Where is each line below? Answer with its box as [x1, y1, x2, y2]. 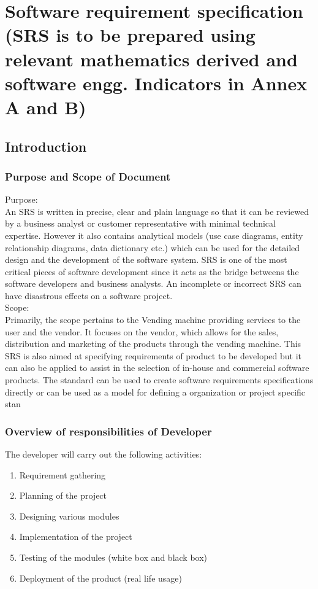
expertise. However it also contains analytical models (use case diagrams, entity [5, 228, 303, 241]
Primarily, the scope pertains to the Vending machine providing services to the [5, 313, 301, 326]
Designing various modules [19, 509, 119, 522]
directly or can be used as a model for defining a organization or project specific [5, 385, 306, 398]
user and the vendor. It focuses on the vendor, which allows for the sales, [5, 325, 279, 338]
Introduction [5, 136, 87, 155]
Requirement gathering [19, 468, 106, 481]
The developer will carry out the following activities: [5, 448, 202, 461]
